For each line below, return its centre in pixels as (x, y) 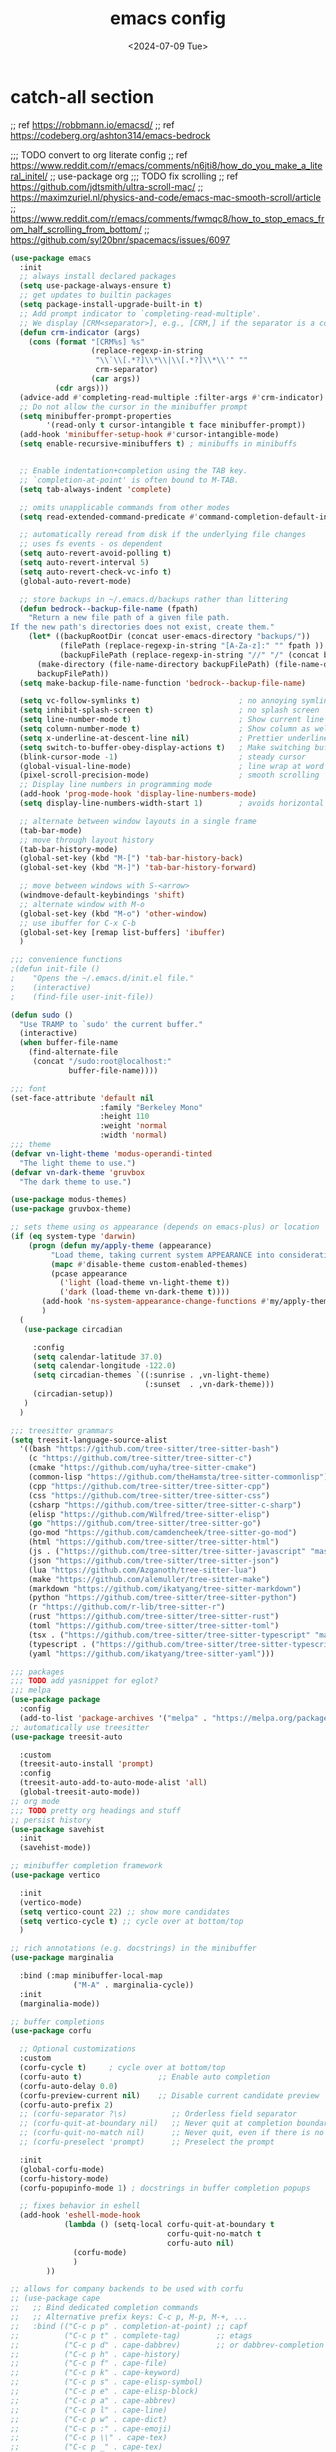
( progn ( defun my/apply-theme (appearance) (120, 1245)
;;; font (28, 1088)
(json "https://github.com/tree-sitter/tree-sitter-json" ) (154, 1560)
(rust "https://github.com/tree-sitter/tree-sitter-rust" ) (154, 1617)
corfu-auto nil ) (200, 2243)
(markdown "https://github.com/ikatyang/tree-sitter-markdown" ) (165, 1588)
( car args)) (115, 379)
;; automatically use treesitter (80, 1727)
